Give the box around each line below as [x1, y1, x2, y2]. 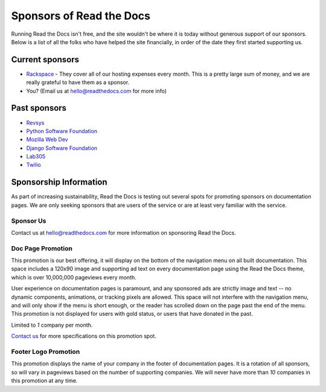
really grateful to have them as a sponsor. [26, 79, 130, 86]
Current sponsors [11, 54, 80, 65]
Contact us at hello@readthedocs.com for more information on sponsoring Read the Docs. [11, 229, 237, 236]
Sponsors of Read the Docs [11, 9, 151, 22]
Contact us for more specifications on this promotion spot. [11, 333, 157, 340]
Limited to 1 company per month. [11, 321, 93, 328]
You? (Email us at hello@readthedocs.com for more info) [26, 87, 167, 94]
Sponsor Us [11, 217, 46, 225]
